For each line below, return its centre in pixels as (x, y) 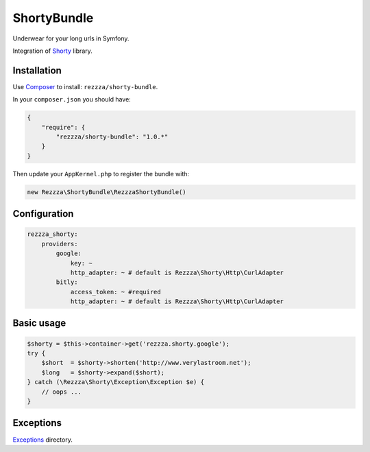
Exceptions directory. (43, 440)
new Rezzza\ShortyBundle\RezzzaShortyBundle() (107, 192)
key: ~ (81, 263)
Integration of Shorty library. (52, 51)
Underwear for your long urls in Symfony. (71, 38)
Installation (37, 70)
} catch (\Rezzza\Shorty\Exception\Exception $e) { (116, 382)
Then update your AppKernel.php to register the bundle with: (101, 174)
